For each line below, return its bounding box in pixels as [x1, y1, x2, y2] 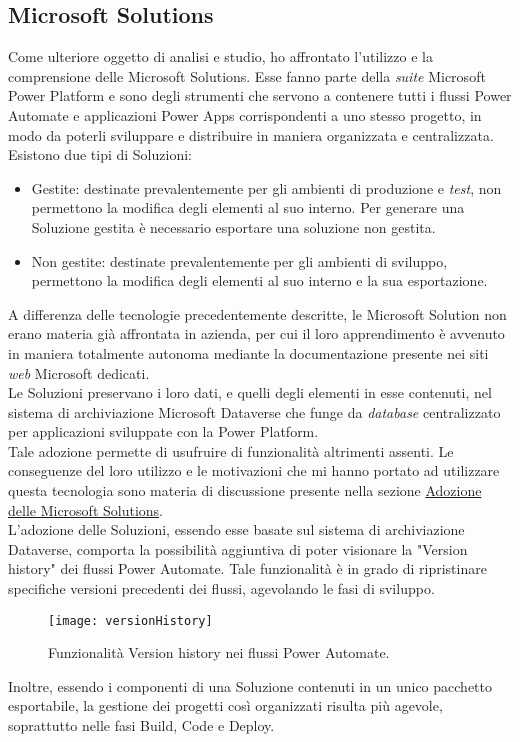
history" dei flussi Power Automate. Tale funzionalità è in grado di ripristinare [8, 558, 487, 579]
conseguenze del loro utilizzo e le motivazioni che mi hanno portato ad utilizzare [8, 460, 500, 481]
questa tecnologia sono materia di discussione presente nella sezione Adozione [8, 480, 482, 501]
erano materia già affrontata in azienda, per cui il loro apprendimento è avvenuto [8, 323, 505, 344]
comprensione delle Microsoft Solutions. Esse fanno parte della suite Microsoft [8, 65, 486, 86]
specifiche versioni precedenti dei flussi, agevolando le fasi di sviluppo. [8, 578, 435, 599]
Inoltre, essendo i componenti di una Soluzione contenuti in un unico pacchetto [8, 675, 492, 696]
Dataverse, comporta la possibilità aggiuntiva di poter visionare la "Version [8, 538, 468, 559]
